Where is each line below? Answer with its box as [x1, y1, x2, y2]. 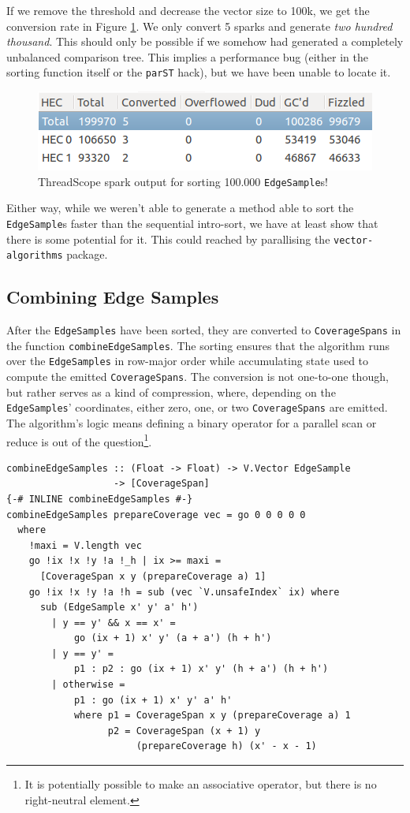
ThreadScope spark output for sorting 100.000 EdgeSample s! [38, 173, 328, 189]
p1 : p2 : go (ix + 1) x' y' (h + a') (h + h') [73, 663, 329, 675]
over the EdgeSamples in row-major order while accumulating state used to [6, 352, 369, 369]
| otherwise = [51, 679, 125, 691]
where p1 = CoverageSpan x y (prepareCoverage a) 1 [73, 710, 351, 722]
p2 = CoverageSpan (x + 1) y [107, 725, 261, 737]
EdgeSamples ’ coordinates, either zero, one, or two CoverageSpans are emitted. [6, 399, 388, 416]
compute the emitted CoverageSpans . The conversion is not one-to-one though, [6, 368, 389, 385]
